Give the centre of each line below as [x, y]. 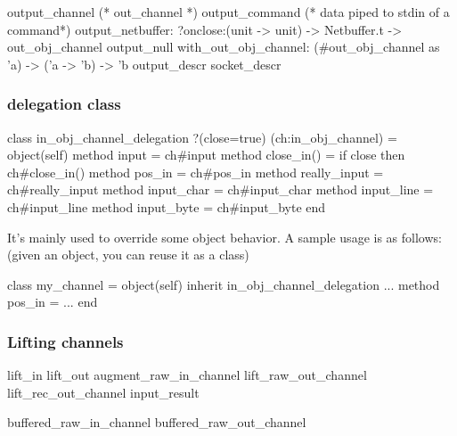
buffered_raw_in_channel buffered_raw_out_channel [157, 422]
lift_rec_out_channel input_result [103, 392]
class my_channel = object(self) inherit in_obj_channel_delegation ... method [224, 284]
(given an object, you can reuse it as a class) [128, 255]
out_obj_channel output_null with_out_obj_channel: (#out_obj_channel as [224, 47]
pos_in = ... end [53, 302]
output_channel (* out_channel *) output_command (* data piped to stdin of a [228, 12]
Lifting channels [65, 341]
